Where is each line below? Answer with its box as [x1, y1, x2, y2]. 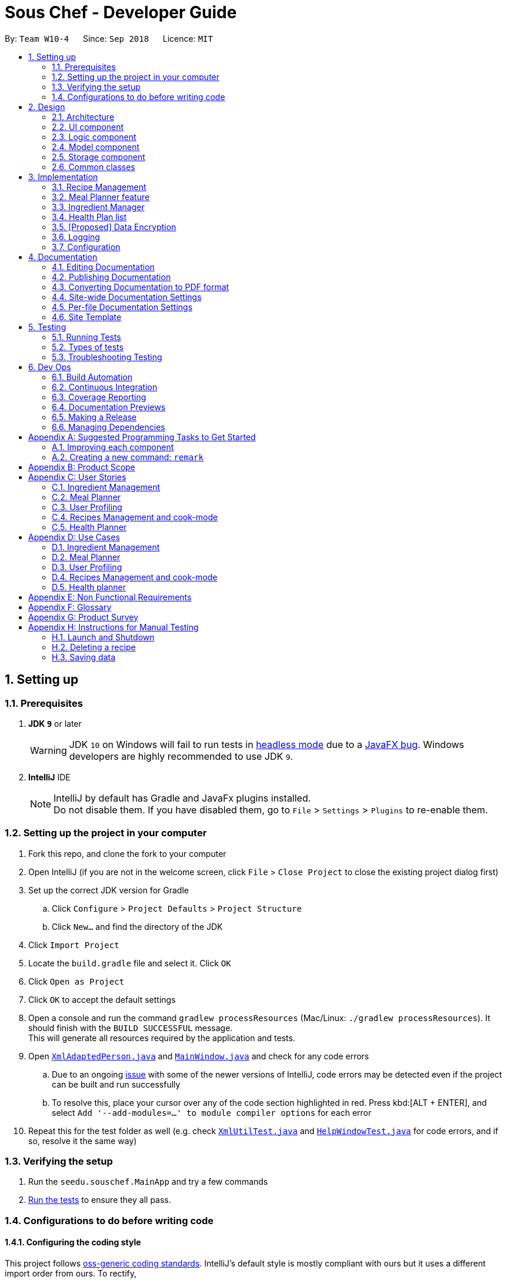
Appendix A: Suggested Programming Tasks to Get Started [28, 431, 256, 442]
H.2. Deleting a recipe [52, 641, 136, 652]
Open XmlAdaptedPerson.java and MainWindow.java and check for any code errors [28, 1051, 369, 1061]
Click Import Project [28, 939, 119, 950]
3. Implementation [28, 171, 98, 182]
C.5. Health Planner [52, 521, 127, 532]
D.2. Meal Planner [52, 551, 121, 562]
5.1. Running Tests [52, 331, 121, 342]
